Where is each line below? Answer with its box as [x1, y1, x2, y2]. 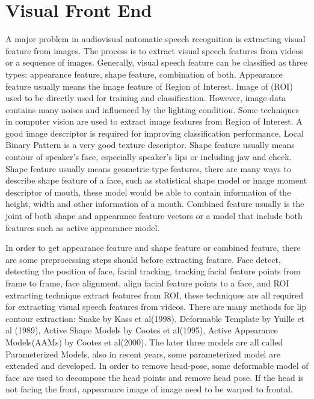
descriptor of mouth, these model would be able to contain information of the [5, 185, 291, 198]
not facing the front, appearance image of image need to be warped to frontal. [5, 383, 293, 395]
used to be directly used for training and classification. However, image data [5, 91, 286, 104]
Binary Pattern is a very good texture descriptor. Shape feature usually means [5, 138, 295, 151]
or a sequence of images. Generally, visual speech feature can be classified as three [5, 56, 308, 69]
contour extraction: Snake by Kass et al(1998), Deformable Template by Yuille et [5, 312, 305, 324]
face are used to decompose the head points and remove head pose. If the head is [5, 371, 304, 383]
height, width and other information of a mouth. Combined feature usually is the [5, 197, 304, 210]
